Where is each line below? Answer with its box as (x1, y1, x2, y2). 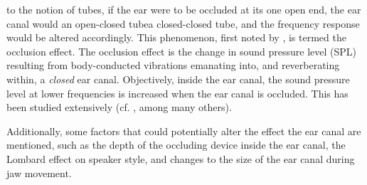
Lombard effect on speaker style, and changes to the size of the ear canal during (6, 151, 355, 166)
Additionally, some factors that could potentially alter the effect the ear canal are (6, 123, 361, 138)
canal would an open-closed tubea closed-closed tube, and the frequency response (6, 16, 360, 31)
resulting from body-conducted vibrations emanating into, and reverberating (6, 58, 340, 73)
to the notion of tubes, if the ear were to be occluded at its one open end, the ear (6, 2, 361, 16)
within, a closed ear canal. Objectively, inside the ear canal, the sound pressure (6, 71, 350, 86)
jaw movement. (6, 165, 72, 180)
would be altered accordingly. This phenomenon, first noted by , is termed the (6, 30, 346, 45)
